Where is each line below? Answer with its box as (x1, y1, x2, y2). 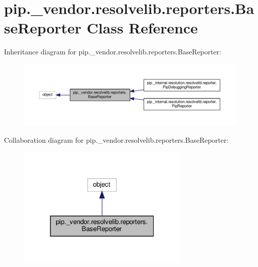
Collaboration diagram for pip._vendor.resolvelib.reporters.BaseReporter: (4, 134, 229, 145)
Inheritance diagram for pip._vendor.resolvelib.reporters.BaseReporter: (4, 46, 222, 57)
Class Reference (86, 17, 198, 38)
